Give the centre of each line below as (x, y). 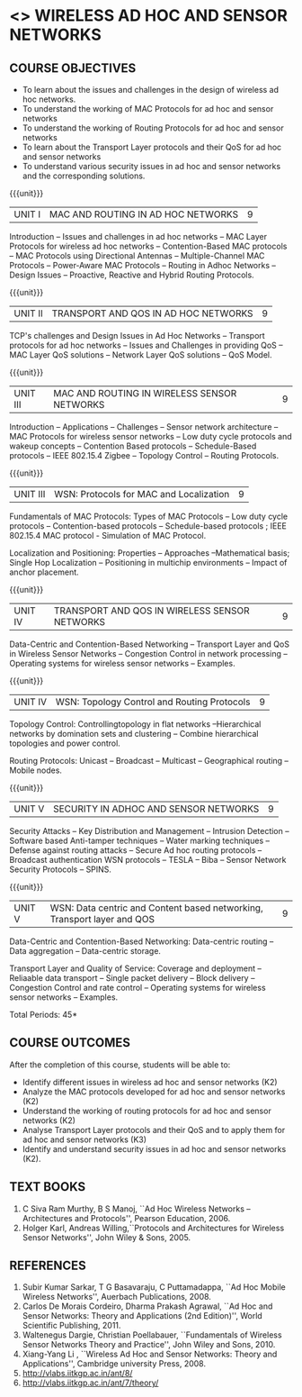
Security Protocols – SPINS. (61, 869)
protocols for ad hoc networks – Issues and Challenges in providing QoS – (146, 345)
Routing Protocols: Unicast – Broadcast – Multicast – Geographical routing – (149, 761)
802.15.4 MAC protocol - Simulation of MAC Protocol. (108, 535)
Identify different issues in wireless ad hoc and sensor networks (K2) (150, 1082)
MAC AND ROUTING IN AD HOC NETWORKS (144, 214)
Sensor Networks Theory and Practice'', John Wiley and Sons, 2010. (149, 1345)
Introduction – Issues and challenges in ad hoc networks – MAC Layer (138, 236)
